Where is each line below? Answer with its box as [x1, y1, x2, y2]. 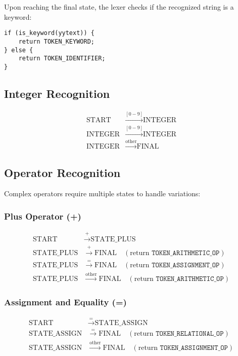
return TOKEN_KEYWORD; [18, 38, 94, 45]
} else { [4, 46, 33, 54]
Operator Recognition [4, 164, 121, 180]
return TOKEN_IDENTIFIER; [18, 55, 106, 62]
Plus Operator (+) [4, 209, 81, 222]
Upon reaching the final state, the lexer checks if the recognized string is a [4, 2, 234, 12]
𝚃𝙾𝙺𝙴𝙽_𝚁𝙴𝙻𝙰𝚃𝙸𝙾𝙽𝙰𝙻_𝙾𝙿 [156, 330, 224, 338]
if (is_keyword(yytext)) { [4, 29, 94, 37]
